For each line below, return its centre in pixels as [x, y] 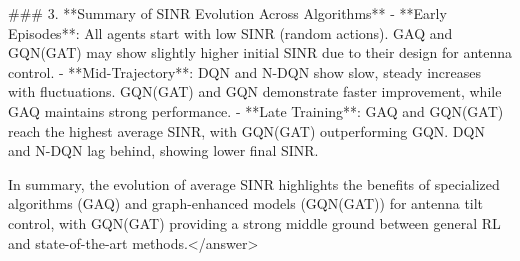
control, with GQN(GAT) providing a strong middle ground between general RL [254, 222]
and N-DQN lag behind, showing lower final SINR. [163, 150]
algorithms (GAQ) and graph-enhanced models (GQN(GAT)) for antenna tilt [246, 203]
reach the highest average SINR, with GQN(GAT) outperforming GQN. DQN [246, 130]
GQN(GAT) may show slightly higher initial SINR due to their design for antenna [260, 52]
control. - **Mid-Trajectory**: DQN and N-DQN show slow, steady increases [245, 71]
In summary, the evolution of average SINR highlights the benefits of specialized [254, 183]
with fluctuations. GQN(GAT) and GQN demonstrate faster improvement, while [255, 91]
